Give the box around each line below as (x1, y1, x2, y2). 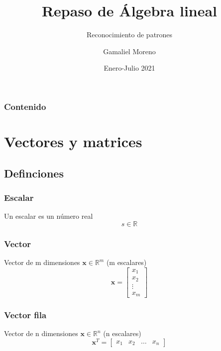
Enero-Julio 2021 (104, 63, 155, 73)
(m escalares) (106, 257, 147, 267)
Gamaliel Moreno (103, 46, 156, 56)
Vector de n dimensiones (4, 328, 78, 339)
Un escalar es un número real (4, 211, 93, 221)
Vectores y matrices (4, 131, 142, 152)
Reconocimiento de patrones (86, 29, 173, 40)
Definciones (4, 165, 64, 180)
